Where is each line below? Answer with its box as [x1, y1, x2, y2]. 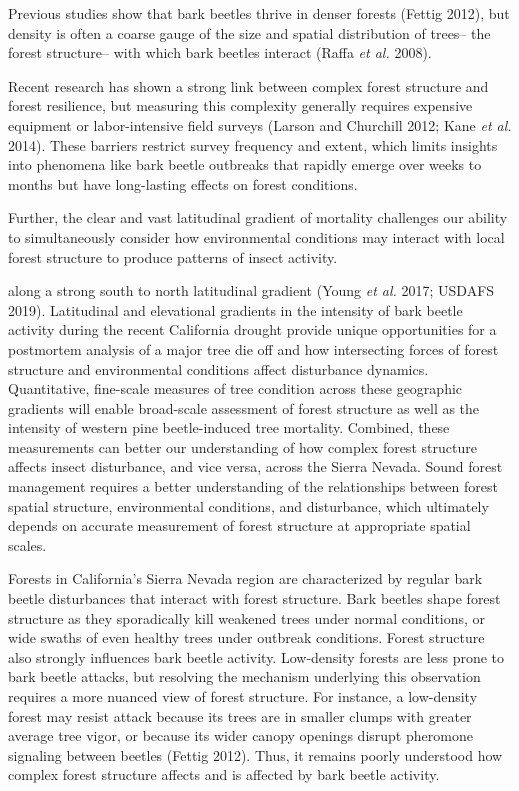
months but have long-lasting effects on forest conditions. [8, 173, 358, 194]
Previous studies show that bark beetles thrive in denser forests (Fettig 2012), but [8, 3, 510, 23]
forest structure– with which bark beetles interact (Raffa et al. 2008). [8, 42, 432, 63]
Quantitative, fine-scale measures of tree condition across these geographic [8, 378, 463, 399]
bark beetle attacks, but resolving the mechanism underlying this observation [8, 666, 481, 687]
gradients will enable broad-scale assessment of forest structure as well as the [8, 397, 480, 418]
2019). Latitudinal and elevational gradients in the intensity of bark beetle [8, 299, 463, 320]
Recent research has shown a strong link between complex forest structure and [8, 75, 489, 96]
